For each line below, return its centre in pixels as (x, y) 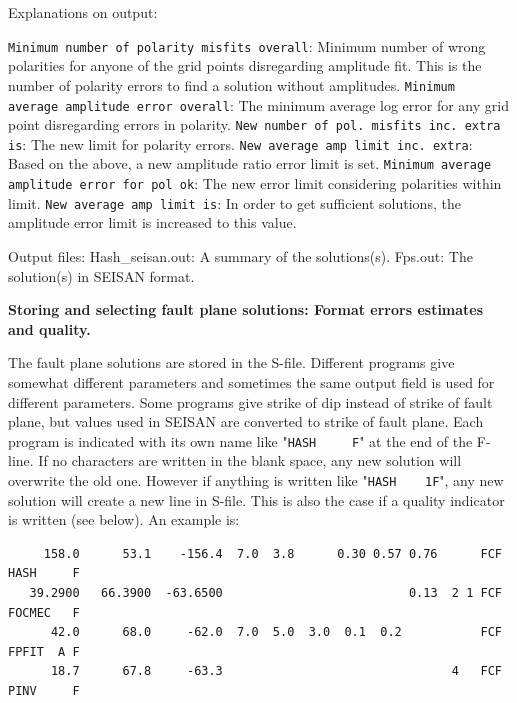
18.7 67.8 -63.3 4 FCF (276, 671)
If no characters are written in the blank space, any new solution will (250, 460)
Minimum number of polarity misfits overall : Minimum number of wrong (247, 45)
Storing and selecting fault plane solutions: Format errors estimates (246, 309)
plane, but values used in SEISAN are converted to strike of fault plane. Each (246, 421)
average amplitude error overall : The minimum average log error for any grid (258, 104)
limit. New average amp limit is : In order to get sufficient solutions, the (234, 202)
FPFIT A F (44, 651)
